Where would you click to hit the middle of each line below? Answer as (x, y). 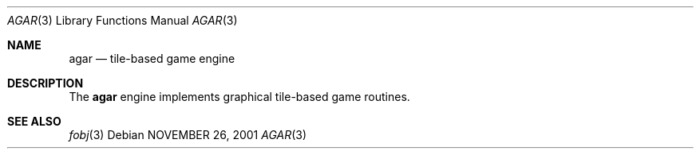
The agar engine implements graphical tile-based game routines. (239, 97)
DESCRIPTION (45, 83)
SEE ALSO (34, 121)
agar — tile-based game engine (152, 58)
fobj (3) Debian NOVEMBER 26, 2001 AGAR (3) (188, 135)
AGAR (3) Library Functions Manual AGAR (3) (123, 20)
